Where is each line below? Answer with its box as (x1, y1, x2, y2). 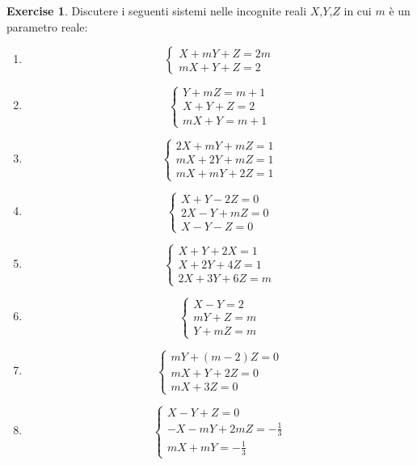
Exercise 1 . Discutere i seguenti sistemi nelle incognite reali (6, 2, 307, 19)
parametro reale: (6, 18, 88, 35)
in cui (343, 2, 372, 19)
